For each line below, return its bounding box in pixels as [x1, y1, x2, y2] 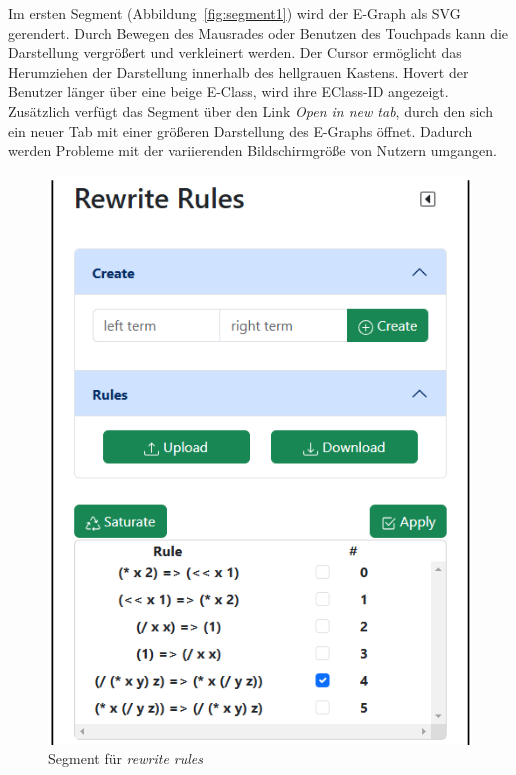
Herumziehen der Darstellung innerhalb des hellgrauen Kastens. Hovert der [8, 61, 469, 82]
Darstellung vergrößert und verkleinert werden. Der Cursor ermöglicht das [8, 42, 462, 63]
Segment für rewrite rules [48, 748, 204, 769]
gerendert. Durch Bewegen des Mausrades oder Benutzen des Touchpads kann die [8, 22, 509, 43]
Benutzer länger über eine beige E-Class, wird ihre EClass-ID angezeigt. [8, 81, 449, 102]
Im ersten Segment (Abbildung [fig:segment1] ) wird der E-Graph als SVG [8, 3, 461, 23]
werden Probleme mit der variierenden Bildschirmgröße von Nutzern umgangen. [8, 140, 497, 161]
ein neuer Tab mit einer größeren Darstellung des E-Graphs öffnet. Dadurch [8, 120, 473, 141]
